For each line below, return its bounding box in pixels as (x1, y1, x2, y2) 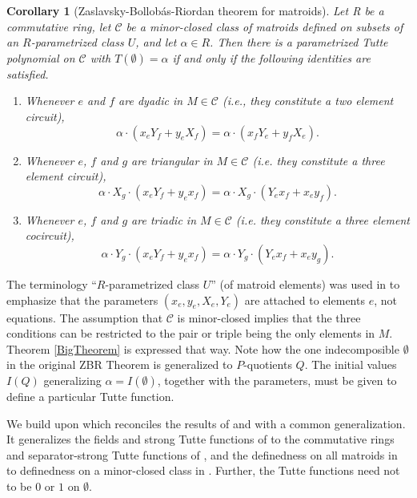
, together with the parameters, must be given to (157, 371, 397, 388)
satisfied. (6, 65, 49, 82)
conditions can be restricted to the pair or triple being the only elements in (6, 325, 375, 342)
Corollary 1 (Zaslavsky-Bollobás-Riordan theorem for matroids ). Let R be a (6, 2, 384, 18)
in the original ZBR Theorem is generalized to (6, 356, 233, 373)
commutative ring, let (6, 18, 111, 34)
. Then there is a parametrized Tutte (210, 34, 388, 51)
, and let (135, 34, 177, 51)
